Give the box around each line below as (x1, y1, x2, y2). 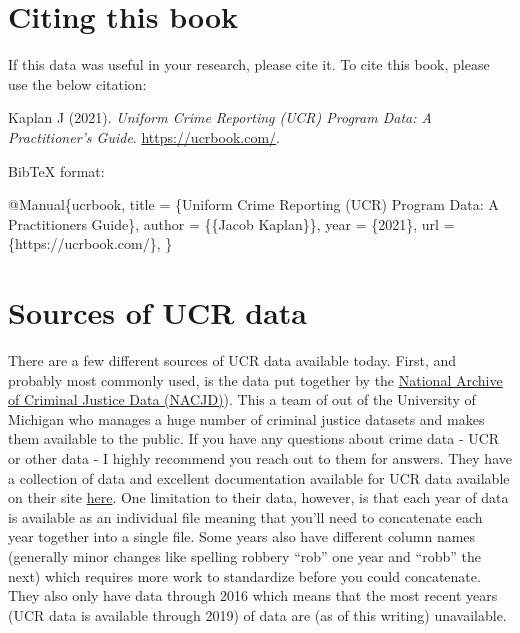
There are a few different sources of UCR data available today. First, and (8, 350, 457, 370)
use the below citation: (8, 73, 147, 94)
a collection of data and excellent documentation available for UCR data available (8, 467, 510, 488)
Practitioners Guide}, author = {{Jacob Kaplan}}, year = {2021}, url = (8, 213, 455, 234)
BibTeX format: (8, 160, 105, 181)
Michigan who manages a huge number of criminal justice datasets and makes (8, 408, 485, 429)
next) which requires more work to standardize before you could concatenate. (8, 565, 481, 586)
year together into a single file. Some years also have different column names (8, 526, 476, 547)
